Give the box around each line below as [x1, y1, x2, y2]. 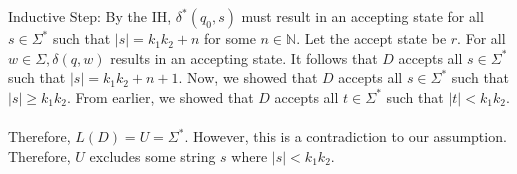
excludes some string [89, 145, 216, 166]
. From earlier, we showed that [66, 86, 254, 107]
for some [204, 28, 256, 49]
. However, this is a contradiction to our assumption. [184, 126, 507, 147]
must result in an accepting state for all [241, 6, 484, 27]
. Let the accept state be [296, 28, 447, 49]
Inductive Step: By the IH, [8, 6, 172, 27]
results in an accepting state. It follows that [110, 47, 378, 68]
